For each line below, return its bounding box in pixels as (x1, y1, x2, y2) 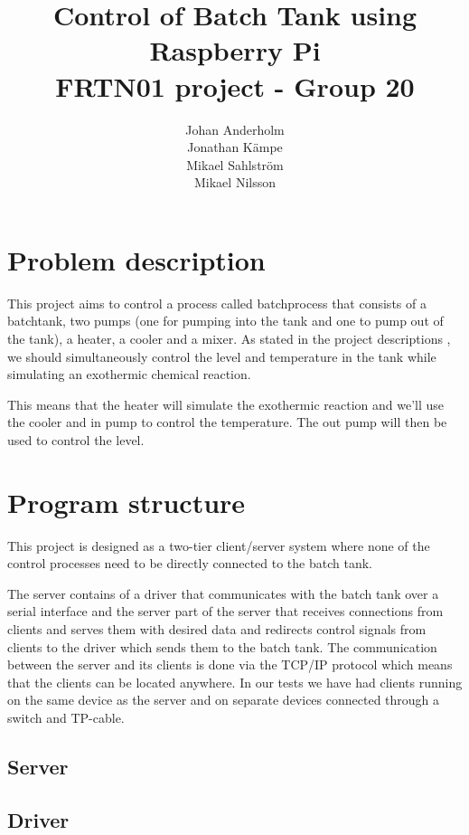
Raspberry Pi (149, 32, 321, 69)
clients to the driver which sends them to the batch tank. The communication (7, 637, 437, 656)
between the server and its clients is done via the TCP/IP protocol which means (7, 655, 453, 674)
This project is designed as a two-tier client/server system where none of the (7, 536, 430, 555)
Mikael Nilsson (194, 173, 276, 192)
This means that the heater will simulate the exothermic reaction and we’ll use (7, 394, 444, 413)
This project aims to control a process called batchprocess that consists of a (7, 293, 427, 312)
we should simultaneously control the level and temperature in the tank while (7, 346, 436, 365)
